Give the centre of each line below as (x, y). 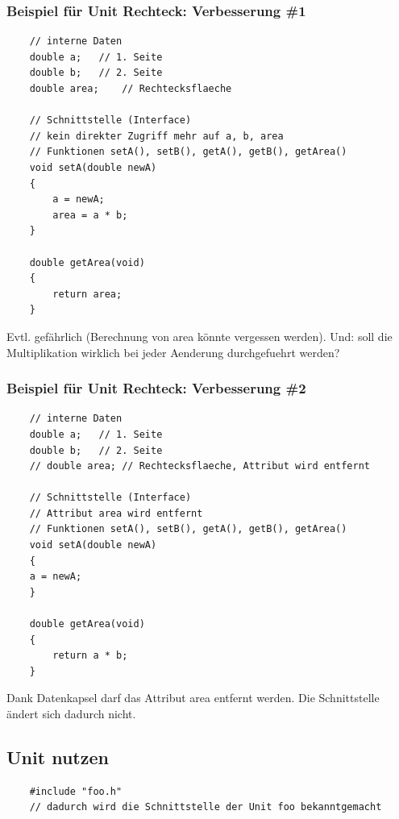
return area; (87, 294)
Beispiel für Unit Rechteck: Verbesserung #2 (156, 388)
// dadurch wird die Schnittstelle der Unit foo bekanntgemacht (206, 807)
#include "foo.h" (76, 791)
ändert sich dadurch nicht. (71, 713)
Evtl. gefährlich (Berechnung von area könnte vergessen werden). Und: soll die (199, 336)
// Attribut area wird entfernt (116, 513)
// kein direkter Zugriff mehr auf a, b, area (156, 136)
